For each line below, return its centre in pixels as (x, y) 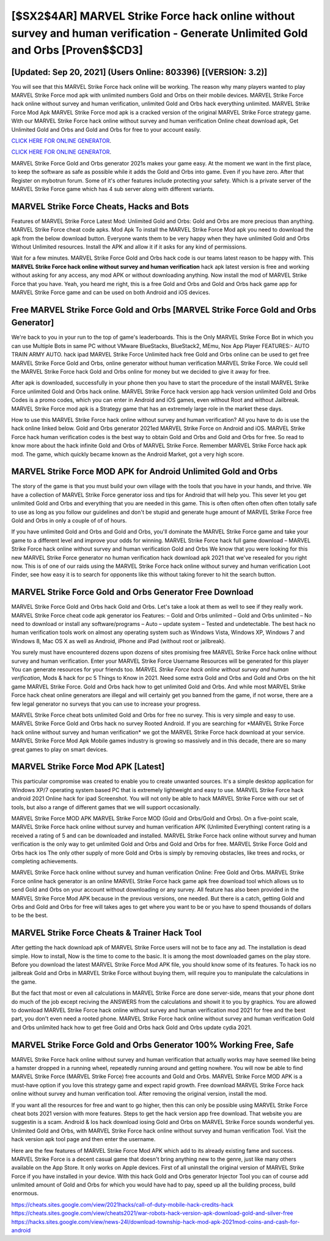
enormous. (25, 1193)
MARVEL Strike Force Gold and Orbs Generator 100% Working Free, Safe (152, 1045)
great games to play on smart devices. (60, 749)
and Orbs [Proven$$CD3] (77, 51)
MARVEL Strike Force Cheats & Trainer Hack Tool (106, 933)
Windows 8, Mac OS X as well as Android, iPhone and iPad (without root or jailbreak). (119, 641)
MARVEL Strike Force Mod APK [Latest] (88, 767)
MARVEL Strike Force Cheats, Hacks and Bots (100, 206)
